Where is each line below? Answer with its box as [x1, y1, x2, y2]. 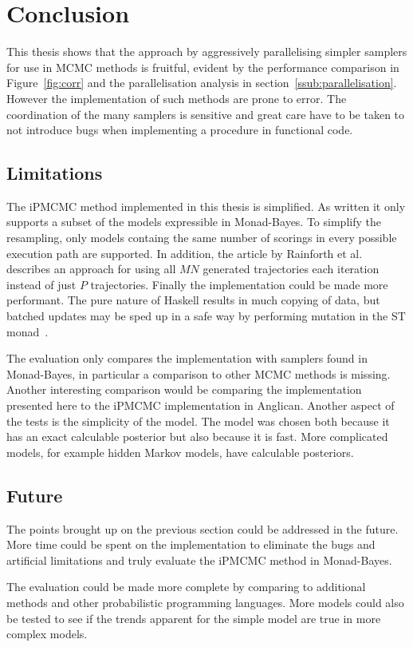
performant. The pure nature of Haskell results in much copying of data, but [6, 292, 380, 308]
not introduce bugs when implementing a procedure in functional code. [6, 121, 353, 138]
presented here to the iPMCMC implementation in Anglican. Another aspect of [6, 397, 395, 414]
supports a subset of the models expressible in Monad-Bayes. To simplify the [6, 213, 381, 230]
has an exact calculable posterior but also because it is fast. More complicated [6, 428, 388, 445]
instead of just [6, 276, 77, 292]
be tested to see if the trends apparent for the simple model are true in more [6, 609, 381, 626]
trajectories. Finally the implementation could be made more [90, 276, 388, 292]
